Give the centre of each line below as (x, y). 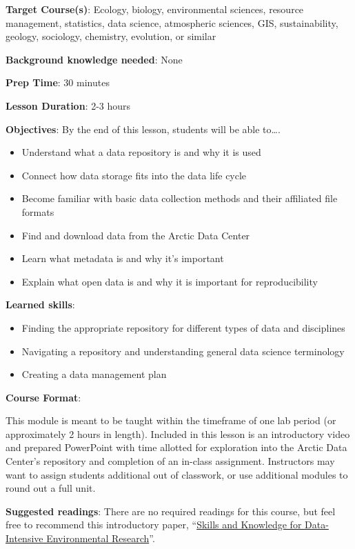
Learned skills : (40, 305)
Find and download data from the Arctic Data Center (136, 235)
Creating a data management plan (94, 374)
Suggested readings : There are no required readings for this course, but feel (171, 511)
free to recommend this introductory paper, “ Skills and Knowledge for (154, 525)
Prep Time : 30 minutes (58, 82)
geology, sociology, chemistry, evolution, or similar (111, 36)
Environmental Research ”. (101, 538)
